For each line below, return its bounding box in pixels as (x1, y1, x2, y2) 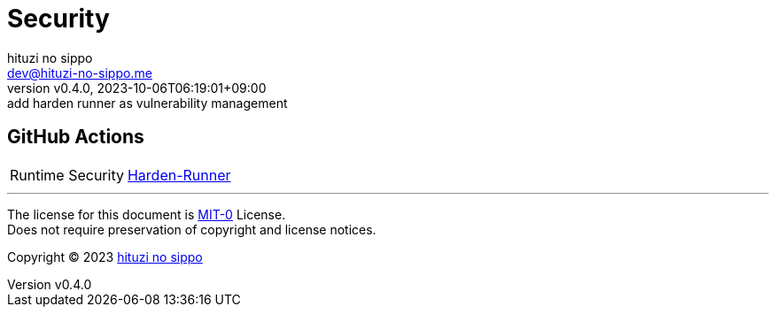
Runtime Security (10, 165, 124, 184)
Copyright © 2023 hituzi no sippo (7, 249, 203, 264)
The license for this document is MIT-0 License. (7, 206, 286, 222)
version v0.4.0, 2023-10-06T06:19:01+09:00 (7, 80, 267, 96)
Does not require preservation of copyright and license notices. (7, 221, 376, 237)
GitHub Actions (7, 126, 144, 149)
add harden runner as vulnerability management (7, 95, 288, 111)
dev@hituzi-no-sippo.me (7, 65, 152, 80)
